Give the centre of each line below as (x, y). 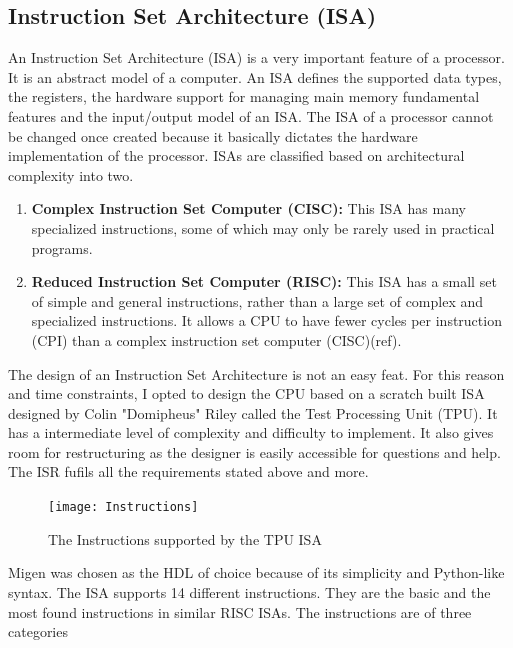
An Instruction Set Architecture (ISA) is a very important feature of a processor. (256, 57)
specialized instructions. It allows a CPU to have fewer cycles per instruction (266, 320)
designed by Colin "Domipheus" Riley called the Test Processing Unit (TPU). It (253, 412)
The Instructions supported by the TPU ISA (185, 538)
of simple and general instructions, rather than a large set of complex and (257, 300)
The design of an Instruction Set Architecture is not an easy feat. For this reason (256, 373)
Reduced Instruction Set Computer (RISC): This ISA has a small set (264, 281)
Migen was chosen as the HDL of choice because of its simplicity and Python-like (256, 572)
